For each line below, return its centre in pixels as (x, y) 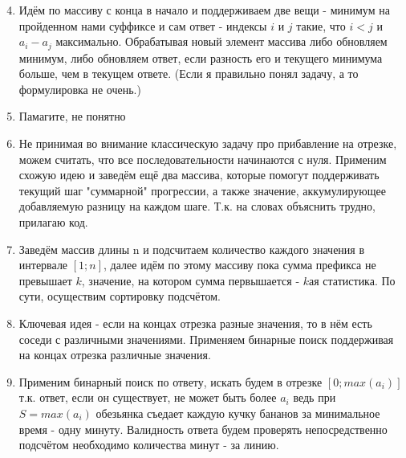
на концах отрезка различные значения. (115, 355)
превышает (45, 280)
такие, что (321, 25)
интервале (43, 265)
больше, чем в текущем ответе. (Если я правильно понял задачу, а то (189, 74)
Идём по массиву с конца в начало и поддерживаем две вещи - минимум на (204, 10)
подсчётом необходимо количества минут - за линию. (149, 445)
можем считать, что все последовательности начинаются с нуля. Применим (203, 159)
